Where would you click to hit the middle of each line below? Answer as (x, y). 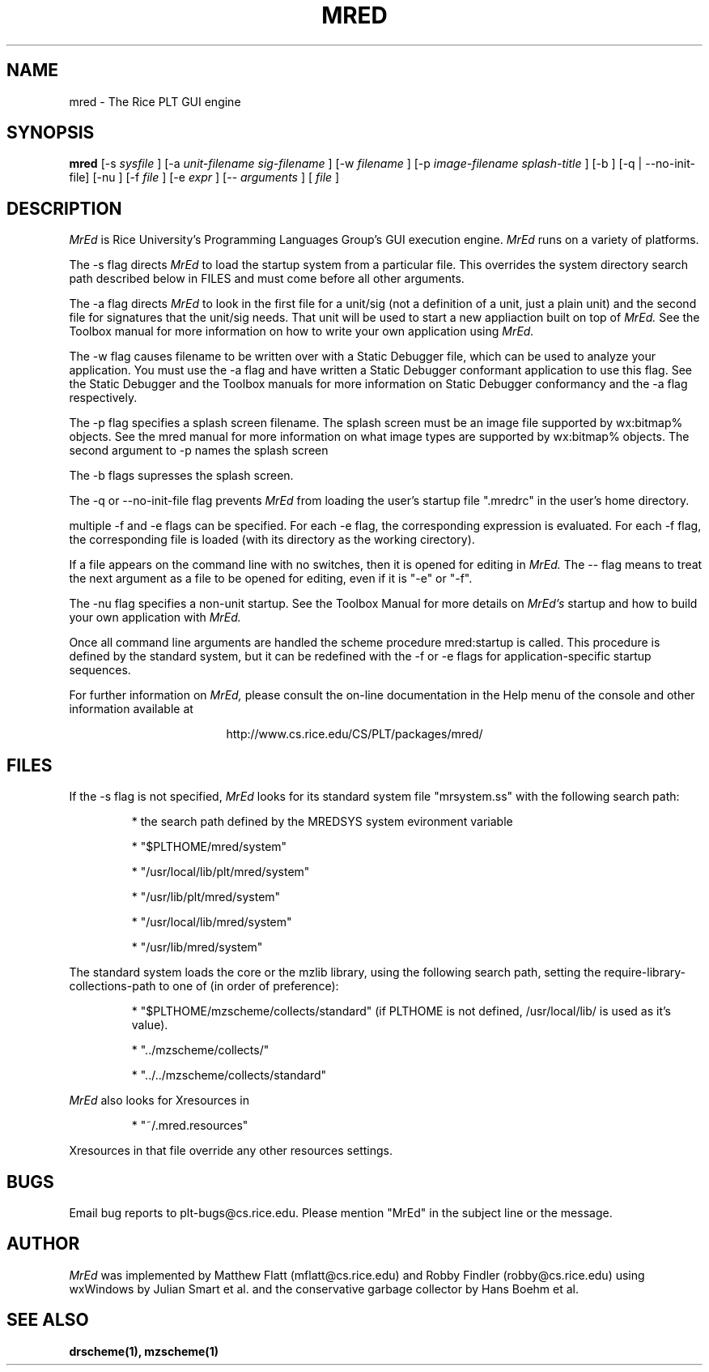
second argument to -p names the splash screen (199, 451)
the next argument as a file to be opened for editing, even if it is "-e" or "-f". (271, 579)
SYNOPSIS (51, 133)
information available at (131, 709)
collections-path (113, 986)
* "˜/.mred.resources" (190, 1126)
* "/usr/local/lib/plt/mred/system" (221, 872)
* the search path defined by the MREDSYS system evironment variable (322, 822)
